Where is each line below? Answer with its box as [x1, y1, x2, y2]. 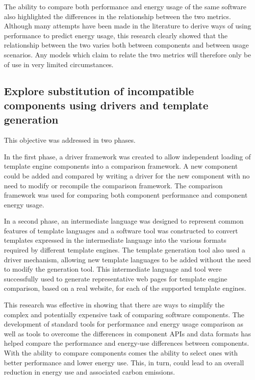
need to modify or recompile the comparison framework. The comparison [4, 180, 223, 190]
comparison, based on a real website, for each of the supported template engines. [4, 283, 247, 293]
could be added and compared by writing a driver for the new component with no [4, 170, 250, 180]
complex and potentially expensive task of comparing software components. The [4, 309, 244, 319]
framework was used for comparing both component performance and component [4, 190, 248, 200]
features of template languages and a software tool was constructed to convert [4, 225, 238, 235]
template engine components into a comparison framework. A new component [4, 161, 238, 171]
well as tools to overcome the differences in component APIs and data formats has [4, 328, 251, 338]
